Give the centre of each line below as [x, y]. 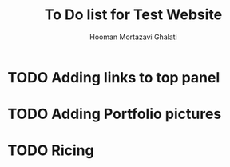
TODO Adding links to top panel [114, 77]
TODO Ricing [51, 151]
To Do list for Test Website [133, 15]
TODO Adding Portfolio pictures [115, 114]
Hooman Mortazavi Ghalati [133, 37]
